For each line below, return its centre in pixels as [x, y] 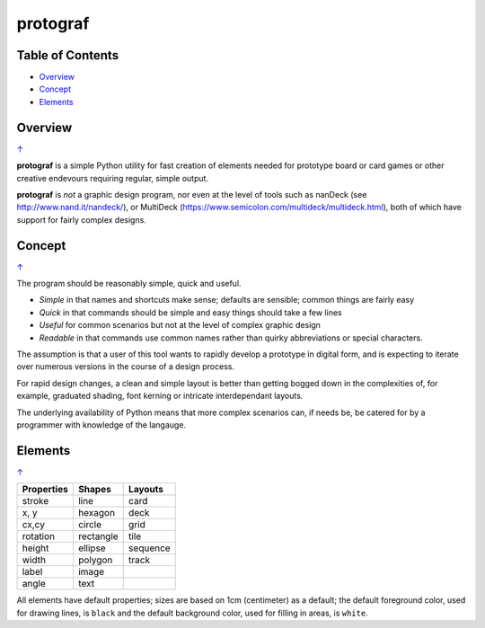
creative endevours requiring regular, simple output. [113, 178]
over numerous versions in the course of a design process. [126, 367]
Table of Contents [68, 55]
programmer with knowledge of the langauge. [101, 425]
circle [90, 525]
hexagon [97, 513]
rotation [39, 536]
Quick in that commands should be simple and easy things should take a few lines [190, 312]
